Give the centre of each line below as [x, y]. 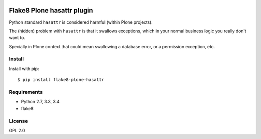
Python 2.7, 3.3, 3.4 [40, 102]
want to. [17, 38]
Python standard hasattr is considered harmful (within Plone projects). [81, 22]
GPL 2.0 [17, 130]
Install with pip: [24, 69]
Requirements [26, 92]
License [19, 121]
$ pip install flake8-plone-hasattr [61, 80]
